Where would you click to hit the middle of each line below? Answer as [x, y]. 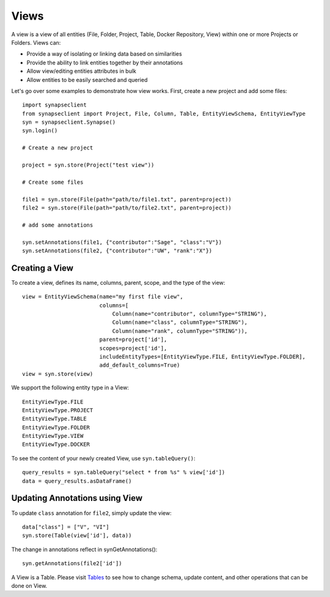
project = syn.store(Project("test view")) [88, 165]
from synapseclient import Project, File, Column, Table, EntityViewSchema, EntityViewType [164, 114]
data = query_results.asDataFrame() [77, 481]
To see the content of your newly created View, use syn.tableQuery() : [103, 458]
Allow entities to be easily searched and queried [87, 80]
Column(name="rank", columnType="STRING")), [180, 331]
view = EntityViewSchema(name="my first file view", [103, 297]
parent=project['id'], [133, 340]
